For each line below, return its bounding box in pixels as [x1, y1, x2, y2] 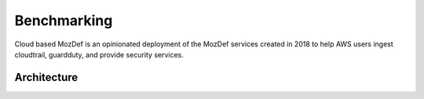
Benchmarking [14, 12, 113, 29]
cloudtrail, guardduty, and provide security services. [14, 49, 185, 59]
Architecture [14, 71, 79, 84]
